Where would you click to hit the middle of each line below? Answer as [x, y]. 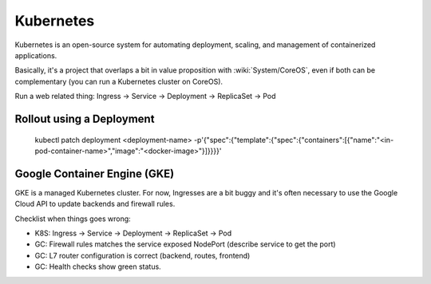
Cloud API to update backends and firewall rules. [95, 204]
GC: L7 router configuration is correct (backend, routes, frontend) [142, 255]
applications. [36, 55]
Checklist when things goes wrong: [73, 219]
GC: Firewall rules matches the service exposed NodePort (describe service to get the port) [185, 244]
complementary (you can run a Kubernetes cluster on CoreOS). [119, 81]
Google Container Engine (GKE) [95, 174]
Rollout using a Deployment [85, 118]
